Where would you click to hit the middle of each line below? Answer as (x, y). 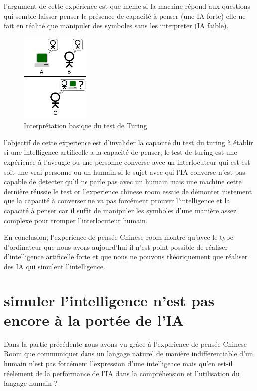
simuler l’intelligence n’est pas (109, 300)
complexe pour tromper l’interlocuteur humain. (76, 220)
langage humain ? (31, 383)
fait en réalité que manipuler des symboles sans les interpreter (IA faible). (116, 26)
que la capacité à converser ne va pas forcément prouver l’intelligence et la (117, 201)
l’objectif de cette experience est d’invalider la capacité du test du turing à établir (128, 142)
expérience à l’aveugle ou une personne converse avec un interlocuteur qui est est (127, 161)
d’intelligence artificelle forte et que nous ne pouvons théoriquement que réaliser (126, 256)
